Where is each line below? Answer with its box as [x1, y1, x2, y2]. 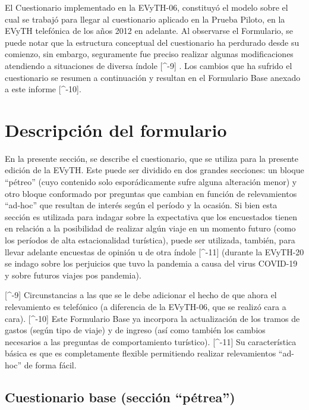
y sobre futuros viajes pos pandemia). [5, 268, 141, 281]
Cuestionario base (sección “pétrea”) [5, 387, 235, 406]
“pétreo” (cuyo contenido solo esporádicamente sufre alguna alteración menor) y [5, 176, 297, 188]
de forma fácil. [24, 358, 77, 371]
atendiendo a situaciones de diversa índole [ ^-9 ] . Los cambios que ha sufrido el [5, 59, 292, 71]
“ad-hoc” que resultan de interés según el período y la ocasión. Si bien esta [5, 199, 278, 211]
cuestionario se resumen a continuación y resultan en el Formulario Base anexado [5, 71, 301, 83]
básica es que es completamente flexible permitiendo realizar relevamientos [5, 347, 276, 359]
